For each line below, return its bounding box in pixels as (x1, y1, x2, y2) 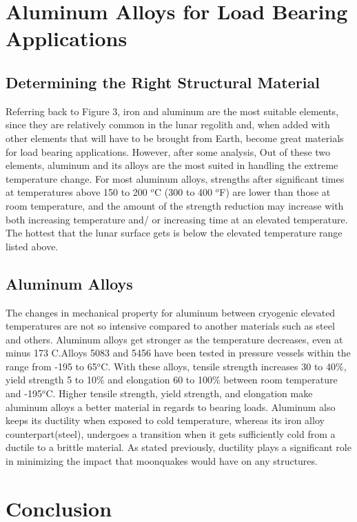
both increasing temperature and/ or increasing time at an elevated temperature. (6, 212, 348, 226)
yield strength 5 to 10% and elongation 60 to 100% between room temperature (6, 372, 338, 387)
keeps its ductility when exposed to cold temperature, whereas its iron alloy (6, 413, 325, 428)
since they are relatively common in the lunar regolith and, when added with (6, 117, 330, 132)
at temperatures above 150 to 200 (6, 185, 147, 199)
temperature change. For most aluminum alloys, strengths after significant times (6, 171, 345, 185)
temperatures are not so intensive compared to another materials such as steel (6, 319, 335, 333)
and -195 (6, 386, 42, 401)
